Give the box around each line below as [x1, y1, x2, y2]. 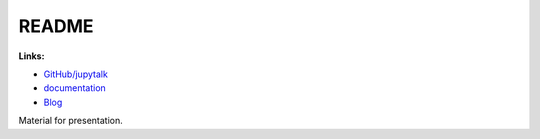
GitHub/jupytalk [43, 68, 109, 80]
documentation [43, 82, 107, 94]
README [18, 15, 94, 37]
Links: [18, 50, 45, 62]
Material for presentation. [18, 115, 124, 127]
